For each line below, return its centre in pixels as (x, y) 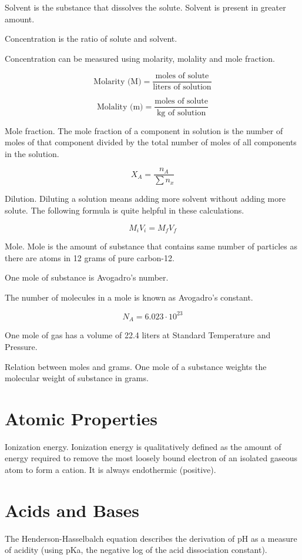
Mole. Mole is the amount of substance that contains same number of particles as (151, 246)
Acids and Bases (72, 510)
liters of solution (182, 87)
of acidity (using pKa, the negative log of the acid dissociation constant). (136, 550)
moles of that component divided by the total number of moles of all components (151, 142)
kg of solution (181, 113)
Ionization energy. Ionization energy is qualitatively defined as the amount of (143, 446)
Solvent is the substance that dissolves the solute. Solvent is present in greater (145, 7)
